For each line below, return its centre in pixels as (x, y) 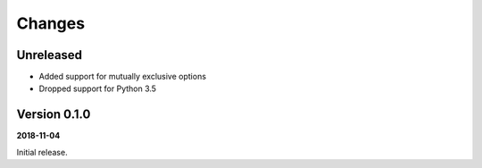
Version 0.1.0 (54, 115)
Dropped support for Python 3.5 (97, 88)
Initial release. (42, 152)
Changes (50, 23)
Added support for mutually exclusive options (123, 77)
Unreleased (50, 55)
